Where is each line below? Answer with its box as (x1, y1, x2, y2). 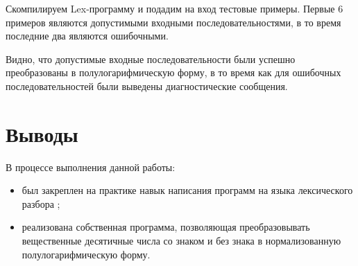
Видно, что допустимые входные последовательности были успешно (6, 51, 296, 66)
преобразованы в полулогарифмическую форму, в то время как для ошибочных (6, 65, 341, 80)
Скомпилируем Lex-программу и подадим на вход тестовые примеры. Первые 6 (6, 1, 343, 15)
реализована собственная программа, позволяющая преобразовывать (22, 220, 310, 234)
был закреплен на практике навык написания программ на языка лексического (22, 183, 353, 197)
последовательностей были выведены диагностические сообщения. (6, 78, 288, 93)
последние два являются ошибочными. (6, 28, 169, 43)
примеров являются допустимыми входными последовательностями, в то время (6, 15, 341, 29)
